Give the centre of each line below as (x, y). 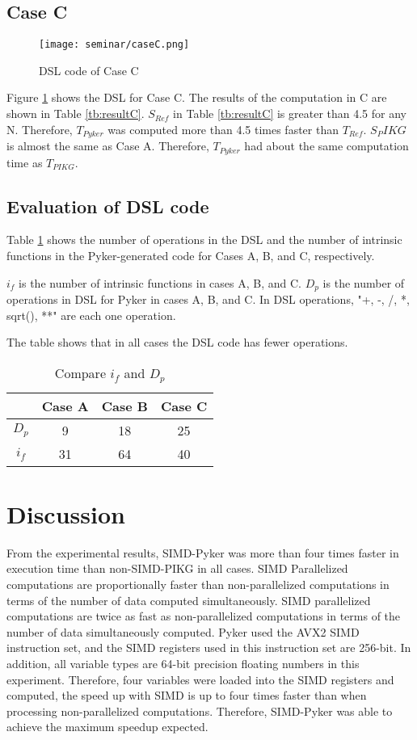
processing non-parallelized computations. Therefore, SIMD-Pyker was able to (200, 711)
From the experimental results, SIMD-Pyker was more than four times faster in (203, 552)
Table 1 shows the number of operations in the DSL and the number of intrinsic (204, 240)
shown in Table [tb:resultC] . (76, 114)
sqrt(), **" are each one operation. (91, 315)
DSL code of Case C (89, 70)
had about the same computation (326, 146)
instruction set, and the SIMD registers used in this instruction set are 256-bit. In (209, 647)
